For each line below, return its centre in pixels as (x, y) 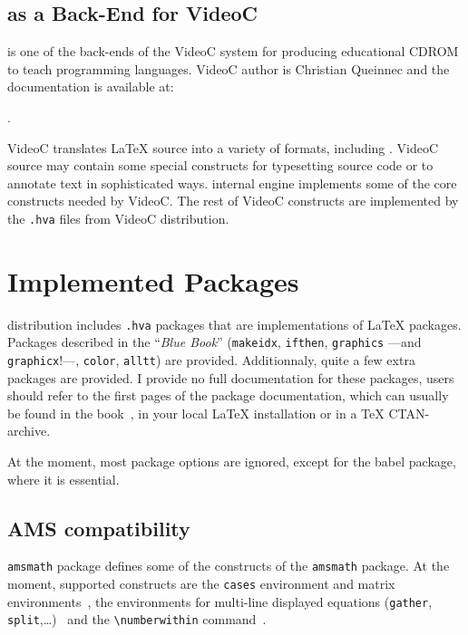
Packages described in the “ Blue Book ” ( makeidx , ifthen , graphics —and (214, 342)
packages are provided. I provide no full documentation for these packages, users (231, 377)
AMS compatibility (99, 528)
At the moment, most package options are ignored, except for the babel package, (232, 462)
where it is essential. (63, 479)
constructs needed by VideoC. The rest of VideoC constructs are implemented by (233, 201)
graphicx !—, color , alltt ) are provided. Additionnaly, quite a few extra (211, 360)
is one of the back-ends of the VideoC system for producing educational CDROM (233, 51)
